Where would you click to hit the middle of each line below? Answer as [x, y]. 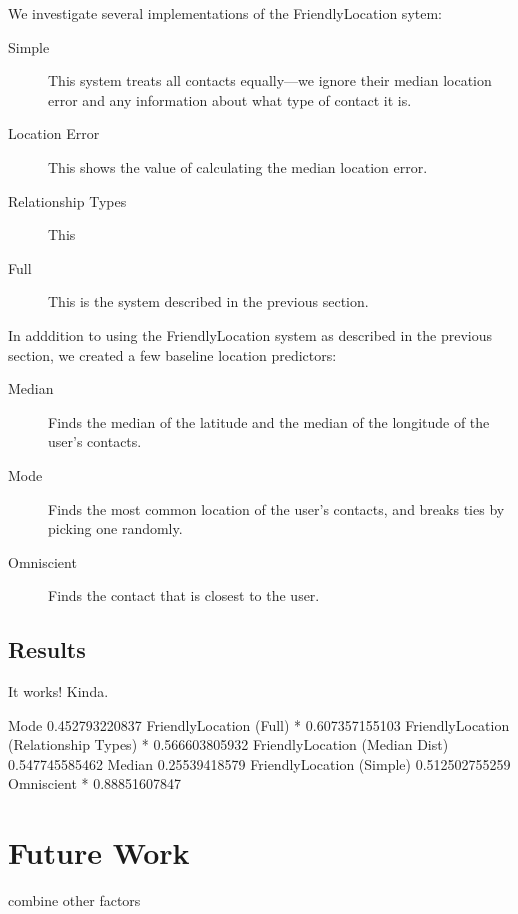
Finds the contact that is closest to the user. [184, 595]
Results [47, 649]
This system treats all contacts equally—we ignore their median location [270, 80]
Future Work [99, 852]
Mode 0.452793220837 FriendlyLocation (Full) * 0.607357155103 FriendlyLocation [259, 724]
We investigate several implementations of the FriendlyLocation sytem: [225, 13]
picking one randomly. [115, 528]
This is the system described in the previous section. [208, 301]
